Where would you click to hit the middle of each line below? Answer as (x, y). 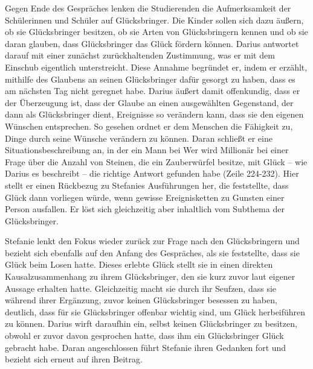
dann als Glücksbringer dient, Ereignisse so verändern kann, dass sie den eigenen (154, 114)
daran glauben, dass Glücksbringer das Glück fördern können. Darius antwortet (152, 43)
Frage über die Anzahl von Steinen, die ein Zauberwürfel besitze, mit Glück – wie (156, 161)
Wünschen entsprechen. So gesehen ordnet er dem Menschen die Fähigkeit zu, (149, 126)
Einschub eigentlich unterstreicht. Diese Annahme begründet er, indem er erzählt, (156, 67)
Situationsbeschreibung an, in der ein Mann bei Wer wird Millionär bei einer (147, 150)
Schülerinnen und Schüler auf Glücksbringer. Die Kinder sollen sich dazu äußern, (154, 20)
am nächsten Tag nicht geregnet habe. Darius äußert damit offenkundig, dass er (153, 91)
